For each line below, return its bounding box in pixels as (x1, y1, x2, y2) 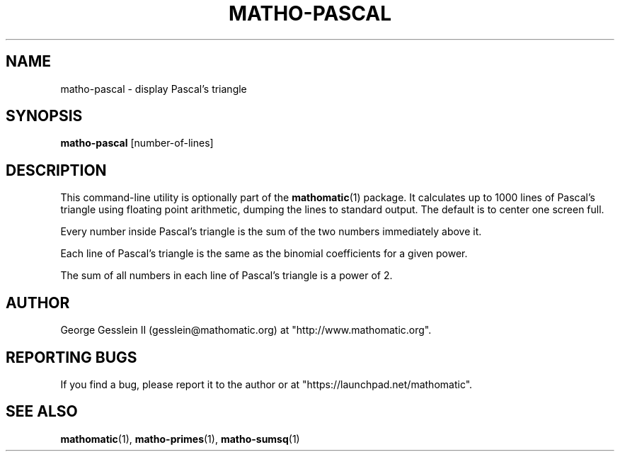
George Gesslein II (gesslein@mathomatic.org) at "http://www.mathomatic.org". (60, 324, 432, 337)
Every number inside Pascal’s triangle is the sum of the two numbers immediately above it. (60, 225, 482, 238)
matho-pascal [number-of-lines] (60, 137, 214, 149)
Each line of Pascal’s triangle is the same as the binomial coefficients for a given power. (60, 247, 468, 260)
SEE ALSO (6, 402, 78, 421)
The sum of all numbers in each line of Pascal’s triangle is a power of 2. (60, 269, 393, 282)
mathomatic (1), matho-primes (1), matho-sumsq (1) (60, 432, 300, 445)
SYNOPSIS (6, 107, 83, 125)
